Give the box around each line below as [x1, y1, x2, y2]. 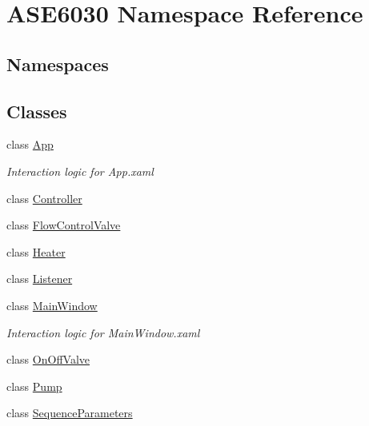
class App [6, 136, 54, 153]
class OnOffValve [6, 351, 90, 368]
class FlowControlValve [6, 217, 121, 233]
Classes [6, 98, 67, 123]
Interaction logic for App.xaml [6, 162, 154, 179]
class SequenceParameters [6, 404, 133, 421]
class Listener [6, 270, 73, 287]
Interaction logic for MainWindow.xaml [6, 324, 200, 340]
